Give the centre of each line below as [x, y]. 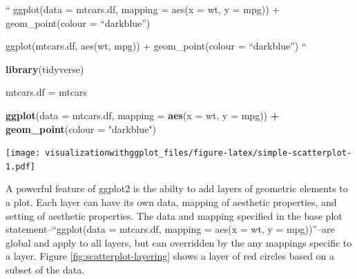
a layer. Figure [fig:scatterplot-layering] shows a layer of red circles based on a [170, 256]
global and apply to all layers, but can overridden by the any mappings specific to [179, 242]
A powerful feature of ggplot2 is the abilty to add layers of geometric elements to [177, 188]
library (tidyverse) [45, 69]
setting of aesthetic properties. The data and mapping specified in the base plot [174, 215]
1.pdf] [20, 166]
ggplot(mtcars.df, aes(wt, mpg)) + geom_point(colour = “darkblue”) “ [156, 46]
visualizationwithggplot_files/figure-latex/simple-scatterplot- [199, 153]
